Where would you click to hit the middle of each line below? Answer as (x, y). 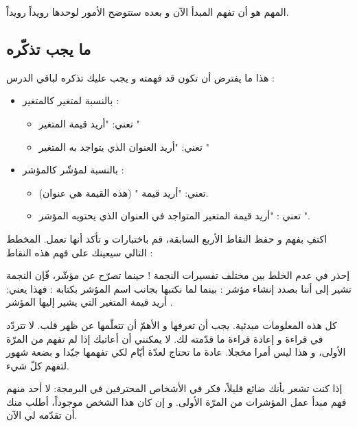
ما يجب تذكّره (49, 48)
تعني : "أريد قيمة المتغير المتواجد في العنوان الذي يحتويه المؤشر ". (174, 216)
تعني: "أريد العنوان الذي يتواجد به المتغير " (124, 146)
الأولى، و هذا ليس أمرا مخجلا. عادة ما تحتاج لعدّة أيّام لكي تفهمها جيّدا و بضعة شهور (176, 352)
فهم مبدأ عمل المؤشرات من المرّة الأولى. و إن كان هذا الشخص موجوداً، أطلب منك (176, 401)
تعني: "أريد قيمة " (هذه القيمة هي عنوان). (124, 192)
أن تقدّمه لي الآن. (42, 415)
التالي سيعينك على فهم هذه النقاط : (80, 252)
